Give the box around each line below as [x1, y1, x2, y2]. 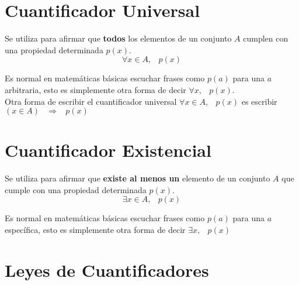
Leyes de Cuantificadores [5, 257, 209, 281]
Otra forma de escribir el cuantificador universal [5, 95, 177, 107]
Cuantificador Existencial [5, 138, 211, 162]
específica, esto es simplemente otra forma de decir [5, 224, 186, 235]
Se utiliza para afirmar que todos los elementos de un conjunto [5, 32, 232, 44]
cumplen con [243, 32, 288, 44]
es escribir [241, 95, 277, 107]
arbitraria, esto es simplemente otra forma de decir [5, 83, 186, 95]
